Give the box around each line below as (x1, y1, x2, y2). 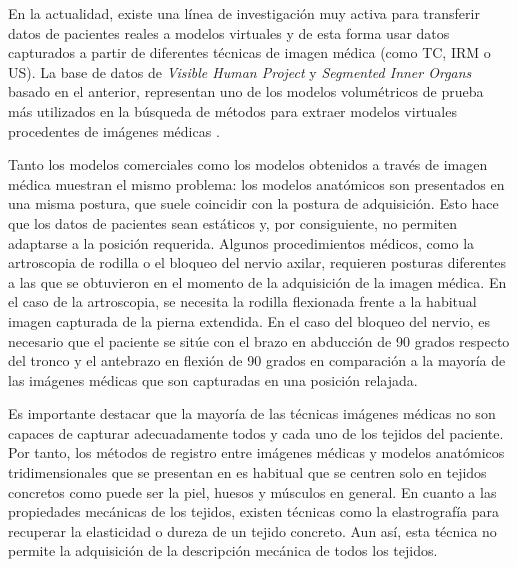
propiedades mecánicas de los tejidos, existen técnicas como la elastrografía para (8, 501, 500, 522)
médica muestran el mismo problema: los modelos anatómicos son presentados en (8, 173, 505, 194)
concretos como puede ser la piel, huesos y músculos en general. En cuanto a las (8, 481, 497, 502)
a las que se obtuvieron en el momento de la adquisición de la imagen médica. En (8, 271, 507, 292)
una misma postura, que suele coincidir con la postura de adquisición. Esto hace (8, 193, 499, 214)
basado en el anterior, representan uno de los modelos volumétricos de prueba (8, 81, 484, 102)
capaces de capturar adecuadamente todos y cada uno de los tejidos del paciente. (8, 422, 504, 443)
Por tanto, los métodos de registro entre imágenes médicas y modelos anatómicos (8, 442, 505, 463)
